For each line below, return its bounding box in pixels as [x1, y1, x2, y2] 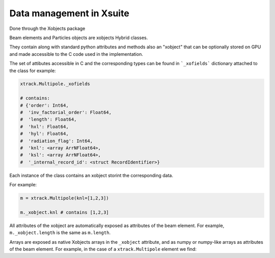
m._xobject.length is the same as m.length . [9, 230, 111, 236]
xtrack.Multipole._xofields [20, 81, 90, 87]
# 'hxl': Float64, [20, 123, 69, 130]
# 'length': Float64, [20, 117, 77, 122]
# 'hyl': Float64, [20, 131, 69, 137]
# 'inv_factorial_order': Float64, [20, 110, 112, 115]
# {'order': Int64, [20, 102, 69, 108]
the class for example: [9, 68, 56, 74]
